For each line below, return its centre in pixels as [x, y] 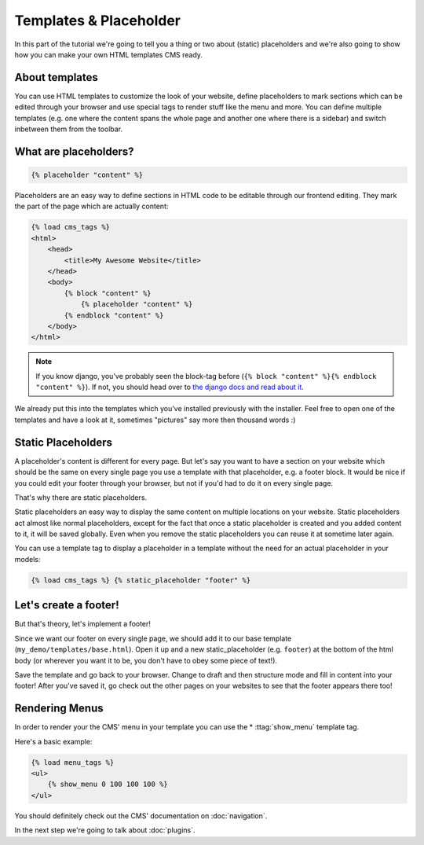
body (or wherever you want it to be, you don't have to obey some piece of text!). [146, 660]
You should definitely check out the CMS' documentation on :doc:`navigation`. [141, 816]
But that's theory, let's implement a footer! [82, 624]
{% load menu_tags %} [73, 762]
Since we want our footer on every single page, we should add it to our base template [153, 638]
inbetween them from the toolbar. [69, 129]
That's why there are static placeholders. [81, 497]
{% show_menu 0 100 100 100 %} [108, 784]
